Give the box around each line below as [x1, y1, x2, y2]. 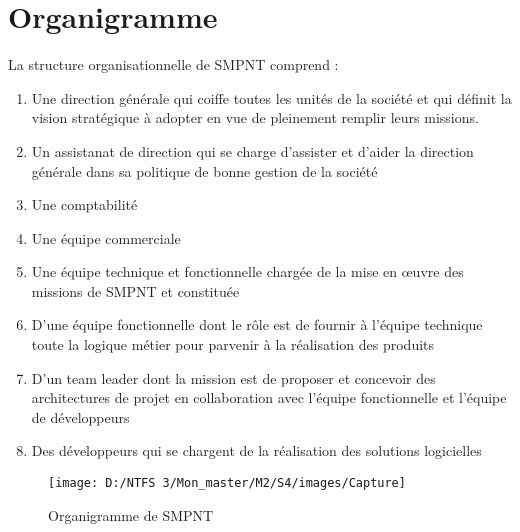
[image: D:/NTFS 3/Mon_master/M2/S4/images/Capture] [48, 476, 406, 491]
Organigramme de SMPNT [48, 504, 214, 525]
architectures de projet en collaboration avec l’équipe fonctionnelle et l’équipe [31, 387, 507, 408]
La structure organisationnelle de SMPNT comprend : [8, 54, 339, 75]
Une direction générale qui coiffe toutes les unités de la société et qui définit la [31, 87, 512, 108]
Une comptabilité [31, 194, 138, 215]
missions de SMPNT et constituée [31, 280, 240, 301]
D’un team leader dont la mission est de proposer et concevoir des [31, 367, 436, 388]
